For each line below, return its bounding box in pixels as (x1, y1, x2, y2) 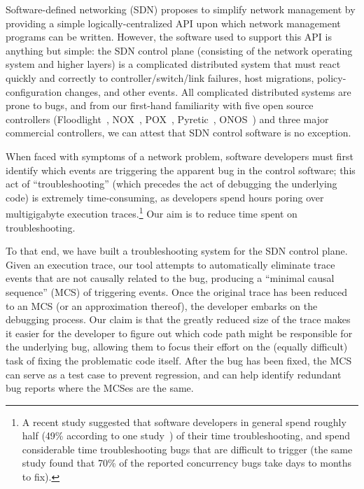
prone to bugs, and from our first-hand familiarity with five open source (6, 98, 314, 113)
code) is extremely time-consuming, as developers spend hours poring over (6, 190, 324, 204)
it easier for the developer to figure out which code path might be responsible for (6, 325, 353, 340)
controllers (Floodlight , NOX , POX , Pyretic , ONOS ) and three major (6, 111, 329, 126)
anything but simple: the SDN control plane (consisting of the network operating (6, 43, 353, 57)
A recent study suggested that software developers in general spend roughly (22, 414, 346, 429)
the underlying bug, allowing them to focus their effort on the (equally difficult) (6, 339, 348, 354)
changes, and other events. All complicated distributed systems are (64, 84, 351, 99)
